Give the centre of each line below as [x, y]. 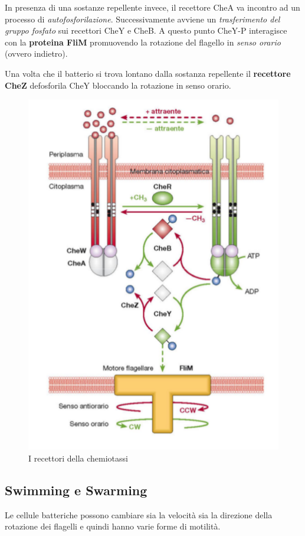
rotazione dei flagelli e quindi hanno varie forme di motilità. [113, 526]
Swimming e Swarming [76, 490]
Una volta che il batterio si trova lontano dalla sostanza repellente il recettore [148, 73]
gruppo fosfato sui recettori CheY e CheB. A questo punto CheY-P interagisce [146, 30]
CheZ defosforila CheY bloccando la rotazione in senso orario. [118, 85]
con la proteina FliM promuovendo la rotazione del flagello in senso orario [143, 42]
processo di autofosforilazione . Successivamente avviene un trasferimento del [142, 19]
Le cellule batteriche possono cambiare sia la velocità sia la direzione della [139, 514]
